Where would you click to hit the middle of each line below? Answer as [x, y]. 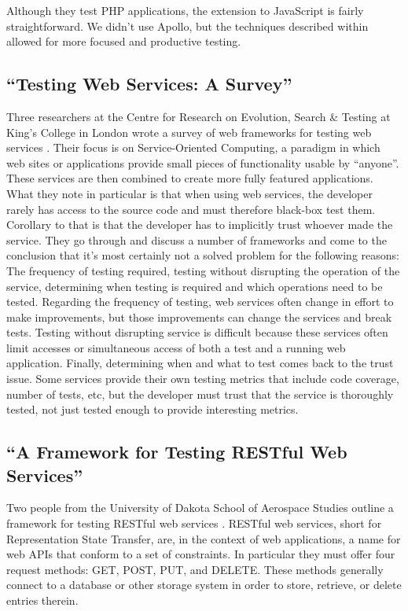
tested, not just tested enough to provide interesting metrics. [153, 409]
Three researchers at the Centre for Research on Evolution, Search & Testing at [198, 116]
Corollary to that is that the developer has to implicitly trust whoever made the [200, 225]
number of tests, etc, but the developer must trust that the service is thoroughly [200, 394]
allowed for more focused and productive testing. [124, 41]
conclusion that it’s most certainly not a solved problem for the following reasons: [203, 255]
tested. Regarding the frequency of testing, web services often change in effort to [200, 302]
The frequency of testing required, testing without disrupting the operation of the [203, 270]
